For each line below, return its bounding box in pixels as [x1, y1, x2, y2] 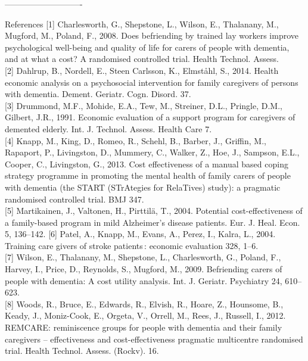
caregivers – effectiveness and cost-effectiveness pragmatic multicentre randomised [5, 332, 303, 345]
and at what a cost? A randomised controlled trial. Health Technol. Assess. [5, 52, 279, 65]
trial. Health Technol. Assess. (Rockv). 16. [5, 344, 159, 357]
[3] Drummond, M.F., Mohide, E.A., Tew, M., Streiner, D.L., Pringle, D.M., [5, 99, 282, 111]
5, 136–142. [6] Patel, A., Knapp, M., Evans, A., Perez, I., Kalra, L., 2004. [5, 228, 276, 240]
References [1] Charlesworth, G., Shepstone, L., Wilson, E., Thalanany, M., [5, 17, 279, 30]
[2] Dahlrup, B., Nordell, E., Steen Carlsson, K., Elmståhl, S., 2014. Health [5, 64, 279, 76]
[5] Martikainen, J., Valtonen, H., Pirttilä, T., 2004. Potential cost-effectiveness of [5, 204, 303, 217]
